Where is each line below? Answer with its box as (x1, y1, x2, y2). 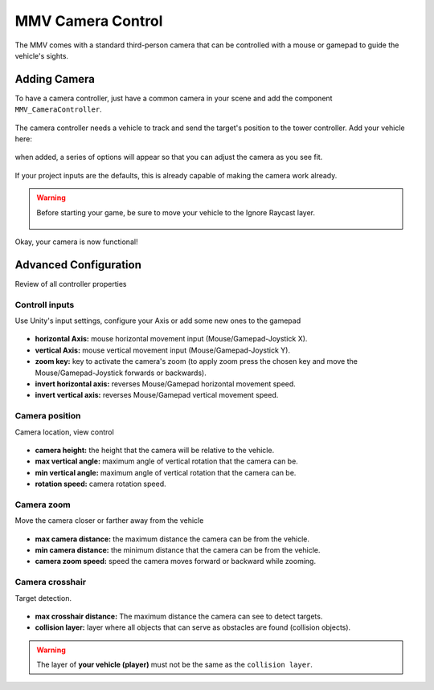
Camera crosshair (14, 577, 87, 588)
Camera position (14, 410, 81, 422)
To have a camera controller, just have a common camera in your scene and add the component (14, 93, 333, 103)
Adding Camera (14, 72, 96, 86)
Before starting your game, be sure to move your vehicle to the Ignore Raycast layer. (36, 207, 316, 217)
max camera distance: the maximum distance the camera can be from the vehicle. (35, 534, 309, 544)
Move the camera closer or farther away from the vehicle (14, 516, 204, 525)
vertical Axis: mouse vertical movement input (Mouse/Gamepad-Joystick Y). (35, 345, 291, 355)
